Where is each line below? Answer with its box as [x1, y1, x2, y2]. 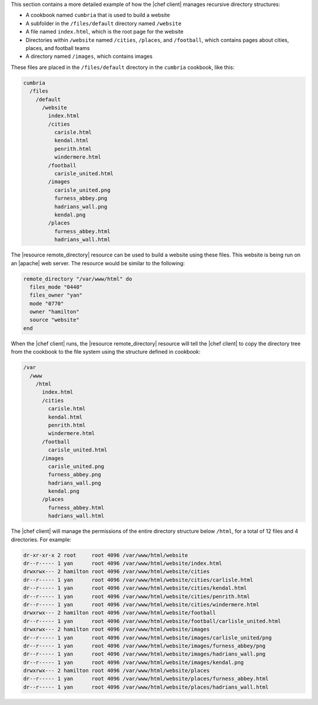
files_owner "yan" [29, 292, 82, 299]
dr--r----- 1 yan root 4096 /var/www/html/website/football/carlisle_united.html [23, 618, 281, 624]
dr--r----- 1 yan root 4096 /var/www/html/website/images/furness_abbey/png [23, 643, 266, 649]
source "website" [29, 317, 79, 324]
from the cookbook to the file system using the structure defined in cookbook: [11, 348, 201, 355]
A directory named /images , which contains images [25, 53, 153, 60]
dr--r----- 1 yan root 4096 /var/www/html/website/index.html [23, 560, 223, 566]
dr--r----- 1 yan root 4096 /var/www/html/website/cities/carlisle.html [23, 576, 253, 583]
